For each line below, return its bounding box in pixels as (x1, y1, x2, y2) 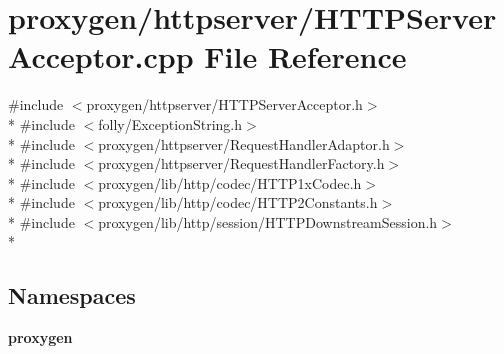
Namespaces (8, 280, 136, 311)
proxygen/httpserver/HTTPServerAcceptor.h (86, 94, 363, 115)
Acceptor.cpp (8, 36, 194, 77)
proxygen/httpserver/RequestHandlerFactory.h (98, 153, 385, 174)
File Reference (204, 36, 407, 77)
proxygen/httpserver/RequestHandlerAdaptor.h (98, 133, 390, 154)
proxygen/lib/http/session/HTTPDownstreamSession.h (98, 211, 438, 232)
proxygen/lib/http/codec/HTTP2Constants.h (98, 192, 378, 213)
